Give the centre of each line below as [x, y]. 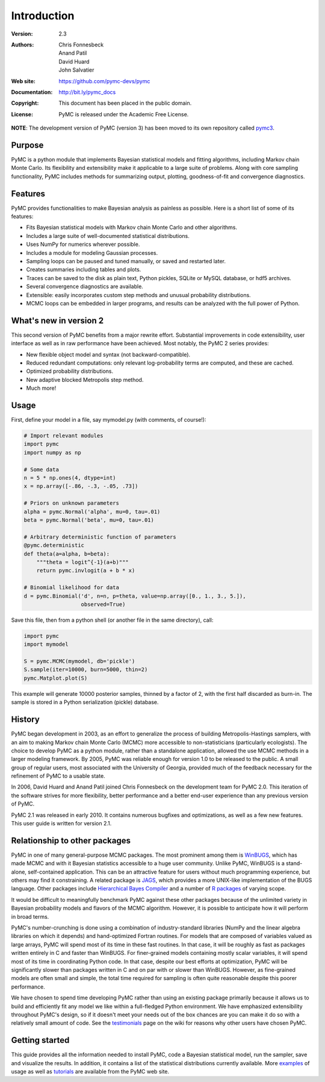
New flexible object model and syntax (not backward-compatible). [108, 354]
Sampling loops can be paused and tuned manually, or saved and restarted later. [126, 261]
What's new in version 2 [57, 320]
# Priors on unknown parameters [72, 503]
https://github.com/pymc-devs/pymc [104, 81]
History [26, 720]
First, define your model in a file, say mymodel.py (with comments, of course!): [109, 420]
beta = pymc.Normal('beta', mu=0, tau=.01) [89, 520]
